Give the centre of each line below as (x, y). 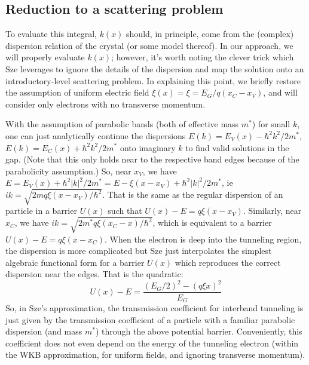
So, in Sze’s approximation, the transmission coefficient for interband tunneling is (154, 308)
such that (125, 211)
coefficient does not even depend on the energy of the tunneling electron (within (152, 343)
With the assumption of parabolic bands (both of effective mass (122, 124)
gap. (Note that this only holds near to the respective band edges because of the (152, 159)
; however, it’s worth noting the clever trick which (203, 57)
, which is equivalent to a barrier (212, 223)
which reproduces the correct (228, 262)
